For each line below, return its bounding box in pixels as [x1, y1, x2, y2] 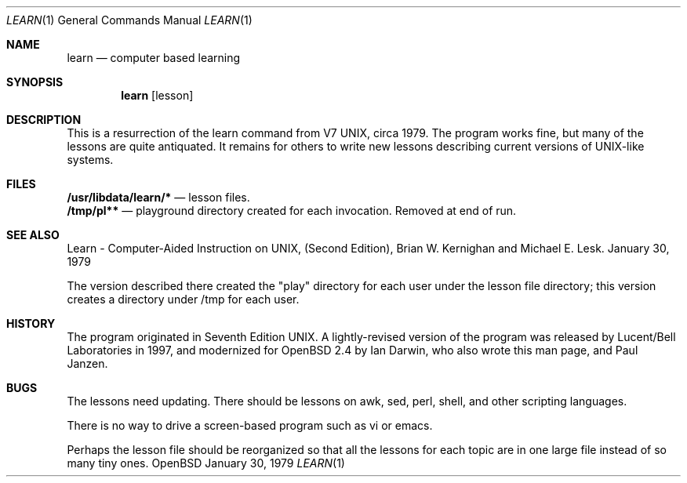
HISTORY [6, 317, 56, 330]
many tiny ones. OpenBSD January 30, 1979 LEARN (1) [67, 456, 345, 470]
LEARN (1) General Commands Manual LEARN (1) [6, 13, 253, 27]
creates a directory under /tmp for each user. [67, 292, 300, 306]
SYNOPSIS [6, 75, 64, 89]
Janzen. [67, 357, 108, 370]
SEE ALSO [6, 228, 60, 241]
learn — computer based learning [67, 51, 241, 64]
